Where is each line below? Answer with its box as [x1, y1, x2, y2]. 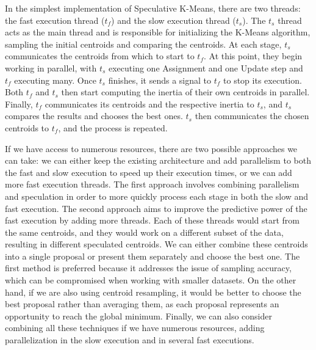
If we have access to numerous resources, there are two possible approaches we [5, 142, 298, 155]
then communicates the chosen [195, 109, 309, 122]
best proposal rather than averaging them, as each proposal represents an [5, 297, 279, 310]
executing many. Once [14, 73, 96, 86]
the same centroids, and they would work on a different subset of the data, [5, 225, 284, 238]
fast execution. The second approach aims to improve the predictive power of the [5, 202, 307, 214]
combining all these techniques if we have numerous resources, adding [5, 321, 265, 334]
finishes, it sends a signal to [108, 73, 212, 86]
